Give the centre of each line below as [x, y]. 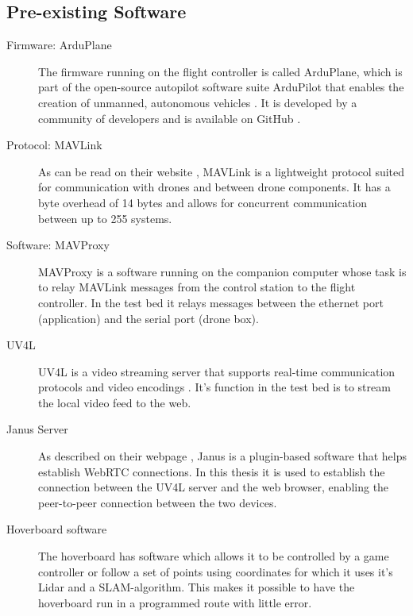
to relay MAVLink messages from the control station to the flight [197, 287]
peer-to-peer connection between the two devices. [158, 502]
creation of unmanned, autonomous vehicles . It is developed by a [198, 102]
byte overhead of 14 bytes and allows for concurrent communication [203, 202]
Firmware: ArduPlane [59, 45]
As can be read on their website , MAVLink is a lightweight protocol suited [222, 171]
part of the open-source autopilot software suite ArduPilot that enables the [221, 87]
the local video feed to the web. [115, 402]
